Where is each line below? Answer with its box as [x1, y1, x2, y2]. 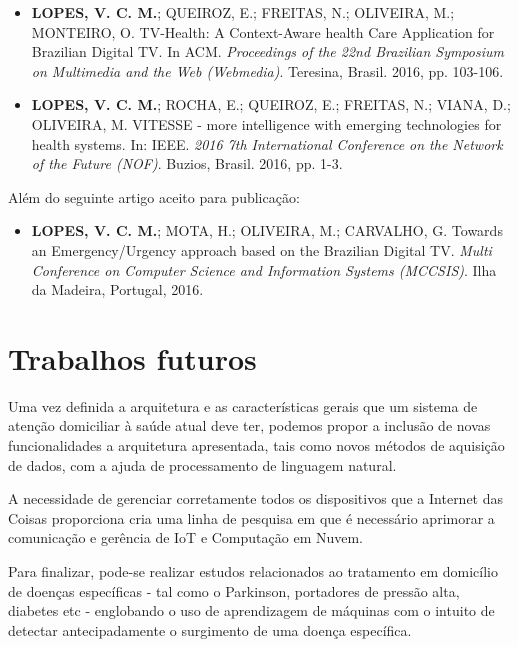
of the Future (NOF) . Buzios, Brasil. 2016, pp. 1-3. [31, 153, 343, 174]
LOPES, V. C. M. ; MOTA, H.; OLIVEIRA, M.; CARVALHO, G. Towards [31, 220, 503, 241]
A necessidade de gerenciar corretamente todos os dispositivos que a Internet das [8, 488, 504, 509]
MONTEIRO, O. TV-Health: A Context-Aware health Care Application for [31, 21, 495, 42]
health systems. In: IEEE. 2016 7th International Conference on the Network [31, 133, 503, 154]
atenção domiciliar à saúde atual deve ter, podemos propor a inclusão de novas [8, 415, 491, 436]
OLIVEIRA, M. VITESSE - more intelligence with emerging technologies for [31, 113, 502, 134]
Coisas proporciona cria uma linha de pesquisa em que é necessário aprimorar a [8, 507, 495, 528]
